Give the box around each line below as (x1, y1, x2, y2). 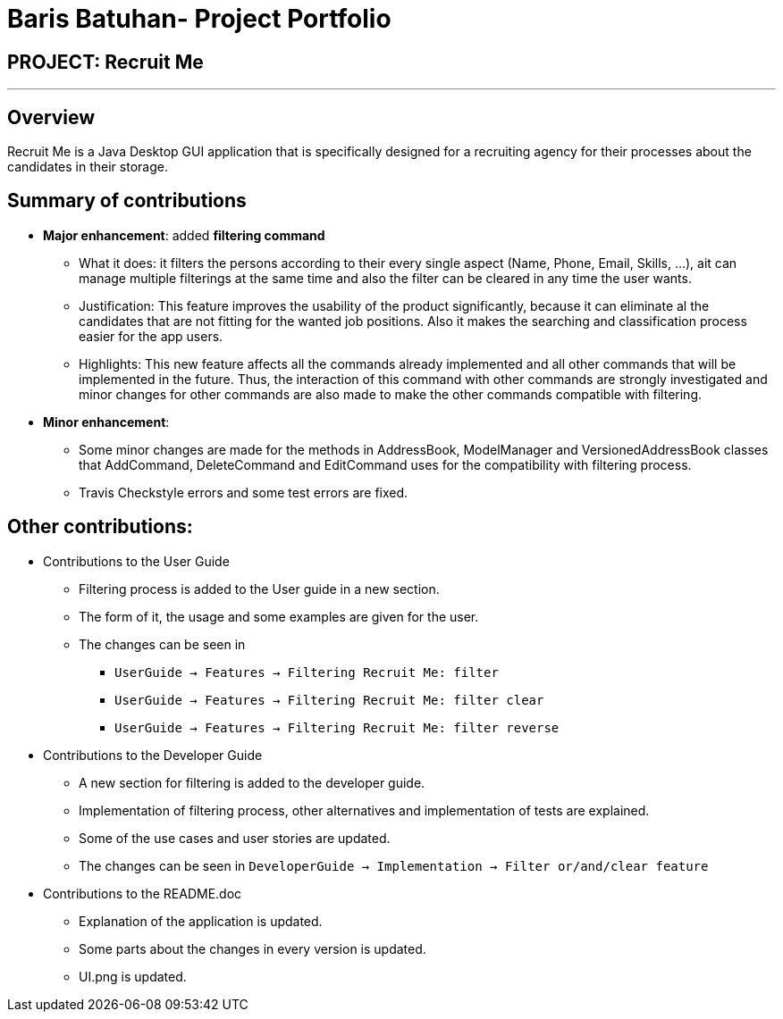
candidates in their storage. (7, 159, 168, 175)
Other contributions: (7, 515, 193, 539)
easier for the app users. (79, 328, 223, 344)
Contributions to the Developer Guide (43, 747, 263, 763)
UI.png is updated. (79, 968, 187, 984)
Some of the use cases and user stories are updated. (79, 830, 391, 846)
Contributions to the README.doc (43, 885, 242, 901)
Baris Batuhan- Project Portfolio (7, 4, 391, 34)
